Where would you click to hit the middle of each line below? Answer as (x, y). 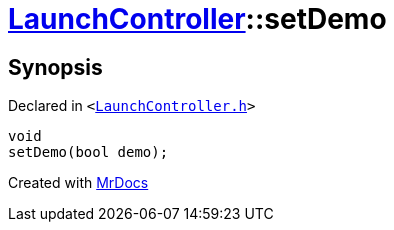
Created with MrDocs (78, 183)
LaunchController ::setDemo (197, 19)
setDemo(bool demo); (88, 152)
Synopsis (55, 67)
